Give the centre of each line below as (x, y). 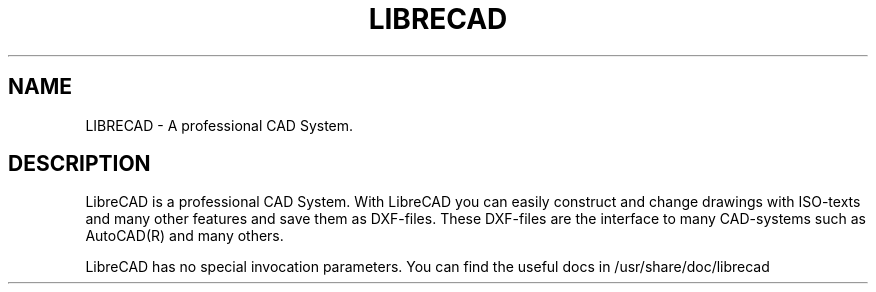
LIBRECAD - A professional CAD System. (219, 125)
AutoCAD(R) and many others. (184, 236)
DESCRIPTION (79, 164)
